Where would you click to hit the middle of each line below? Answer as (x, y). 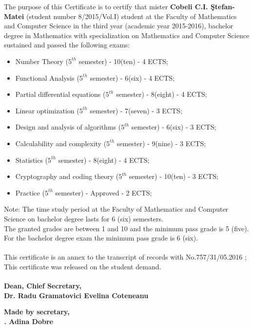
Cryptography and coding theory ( (67, 176)
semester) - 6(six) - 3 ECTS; (174, 127)
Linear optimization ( (47, 110)
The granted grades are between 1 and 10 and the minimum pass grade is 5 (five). (126, 228)
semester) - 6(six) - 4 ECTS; (132, 77)
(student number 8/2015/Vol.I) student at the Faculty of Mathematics (131, 16)
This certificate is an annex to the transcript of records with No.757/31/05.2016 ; (125, 257)
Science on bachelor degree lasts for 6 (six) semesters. (84, 218)
